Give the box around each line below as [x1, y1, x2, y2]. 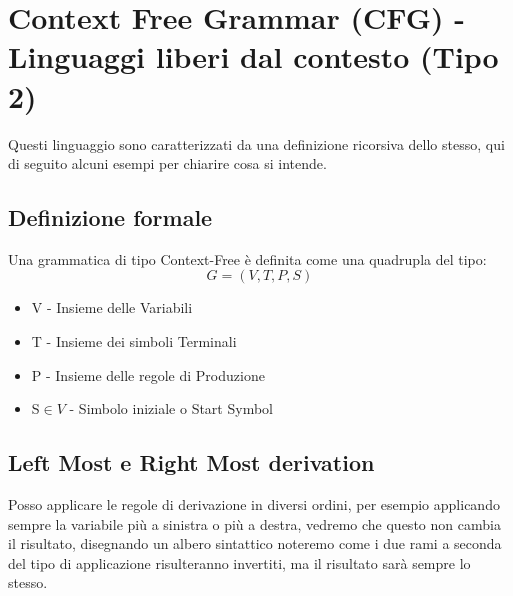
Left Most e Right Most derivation [8, 447, 375, 478]
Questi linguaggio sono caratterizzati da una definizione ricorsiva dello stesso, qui [8, 133, 505, 154]
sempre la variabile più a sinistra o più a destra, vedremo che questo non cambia [8, 513, 501, 534]
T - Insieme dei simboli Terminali [31, 331, 237, 352]
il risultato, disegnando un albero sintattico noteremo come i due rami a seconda [8, 533, 502, 554]
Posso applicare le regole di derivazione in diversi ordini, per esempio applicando [8, 494, 500, 515]
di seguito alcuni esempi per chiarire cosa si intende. [8, 153, 327, 174]
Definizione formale [8, 202, 213, 233]
